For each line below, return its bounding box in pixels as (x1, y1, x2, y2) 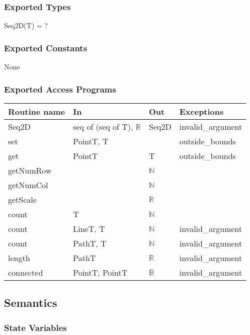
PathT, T (73, 237, 107, 249)
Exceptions (179, 105, 224, 117)
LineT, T (73, 222, 105, 234)
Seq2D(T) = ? (4, 20, 48, 31)
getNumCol (8, 179, 48, 191)
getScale (8, 193, 37, 205)
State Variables (4, 321, 67, 333)
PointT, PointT (73, 266, 128, 278)
